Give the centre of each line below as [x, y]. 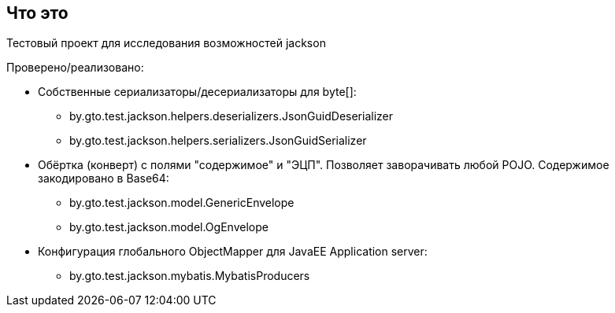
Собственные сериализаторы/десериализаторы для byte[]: [197, 92]
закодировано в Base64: [104, 179]
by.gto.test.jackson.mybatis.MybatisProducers [190, 276]
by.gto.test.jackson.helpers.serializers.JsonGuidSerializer [218, 141]
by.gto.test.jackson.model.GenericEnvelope [182, 203]
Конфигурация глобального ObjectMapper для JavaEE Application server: [233, 252]
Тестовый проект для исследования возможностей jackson [166, 43]
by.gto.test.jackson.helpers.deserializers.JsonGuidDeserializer [231, 116]
